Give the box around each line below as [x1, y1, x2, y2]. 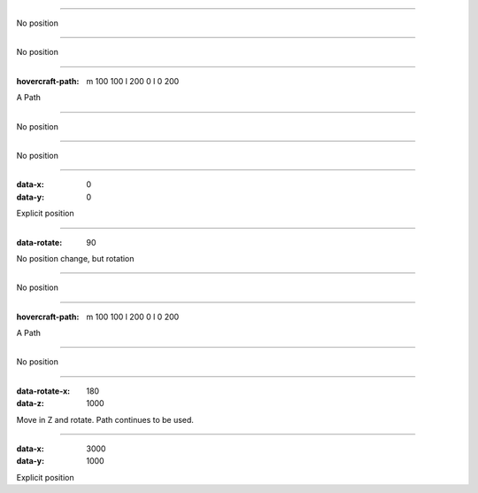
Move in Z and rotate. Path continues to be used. [16, 414, 195, 425]
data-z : [16, 398, 44, 409]
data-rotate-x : [16, 386, 71, 396]
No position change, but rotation [16, 253, 135, 263]
